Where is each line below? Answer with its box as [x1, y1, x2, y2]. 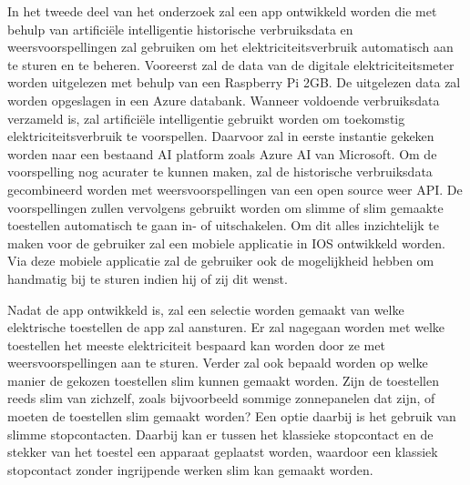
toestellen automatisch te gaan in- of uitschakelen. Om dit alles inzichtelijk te [7, 216, 439, 235]
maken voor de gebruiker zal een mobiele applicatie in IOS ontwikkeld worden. [7, 233, 445, 252]
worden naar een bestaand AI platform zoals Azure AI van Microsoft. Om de [7, 144, 437, 163]
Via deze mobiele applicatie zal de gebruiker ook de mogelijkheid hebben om [7, 251, 434, 270]
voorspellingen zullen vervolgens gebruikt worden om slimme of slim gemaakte [7, 197, 444, 217]
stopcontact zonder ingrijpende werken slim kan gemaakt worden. [7, 460, 373, 479]
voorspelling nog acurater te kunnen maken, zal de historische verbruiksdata [7, 162, 433, 181]
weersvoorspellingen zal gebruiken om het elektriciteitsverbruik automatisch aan [7, 37, 454, 56]
